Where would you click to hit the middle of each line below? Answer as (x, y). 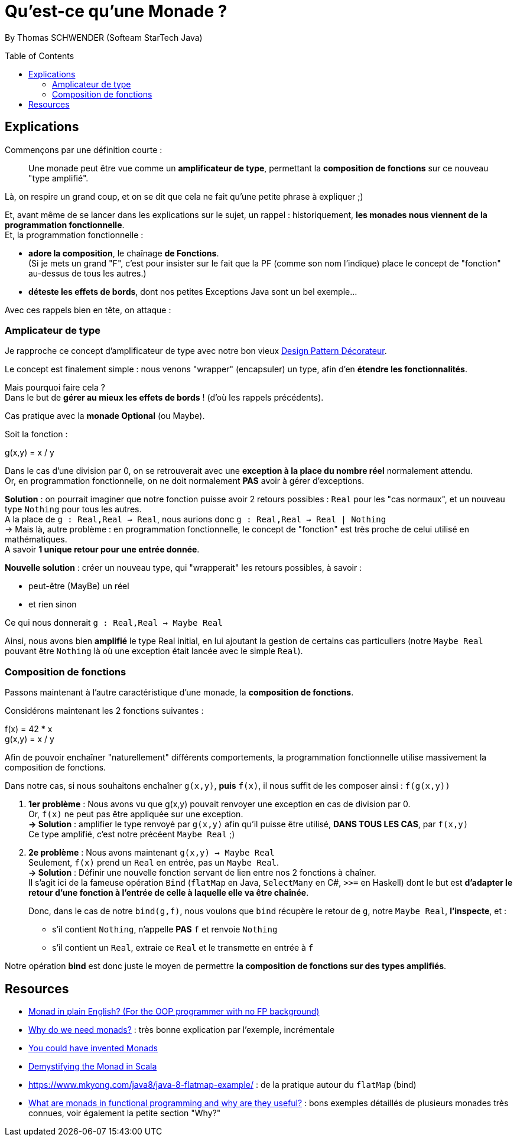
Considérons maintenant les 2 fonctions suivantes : (104, 711)
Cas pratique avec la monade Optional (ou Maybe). (105, 416)
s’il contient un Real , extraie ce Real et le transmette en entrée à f (183, 948)
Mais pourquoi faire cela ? (55, 388)
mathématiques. (36, 539)
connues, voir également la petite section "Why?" (125, 1113)
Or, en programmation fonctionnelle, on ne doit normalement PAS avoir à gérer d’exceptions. (185, 481)
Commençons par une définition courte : (84, 149)
